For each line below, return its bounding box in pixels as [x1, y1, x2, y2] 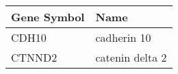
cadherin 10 [95, 29, 151, 45]
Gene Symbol [11, 9, 85, 25]
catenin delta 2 [95, 49, 167, 65]
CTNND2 [11, 49, 58, 65]
